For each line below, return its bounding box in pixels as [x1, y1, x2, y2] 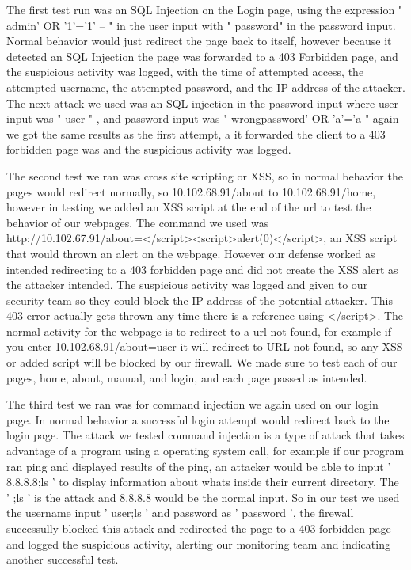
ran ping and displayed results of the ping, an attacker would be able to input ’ [6, 458, 391, 474]
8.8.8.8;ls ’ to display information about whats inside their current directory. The [6, 473, 399, 490]
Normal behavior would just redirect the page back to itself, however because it [6, 32, 392, 49]
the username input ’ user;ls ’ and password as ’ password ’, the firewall [6, 504, 354, 521]
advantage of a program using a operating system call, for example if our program [6, 443, 405, 459]
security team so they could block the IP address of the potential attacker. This [6, 291, 393, 308]
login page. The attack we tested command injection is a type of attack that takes [6, 427, 405, 443]
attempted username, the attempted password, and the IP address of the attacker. [6, 78, 405, 95]
